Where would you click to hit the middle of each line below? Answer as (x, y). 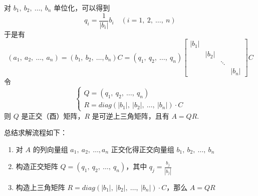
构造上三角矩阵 (40, 187)
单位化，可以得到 (82, 7)
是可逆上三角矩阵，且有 (131, 115)
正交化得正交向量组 (143, 149)
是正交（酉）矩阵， (53, 115)
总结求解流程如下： (36, 132)
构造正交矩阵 (37, 166)
